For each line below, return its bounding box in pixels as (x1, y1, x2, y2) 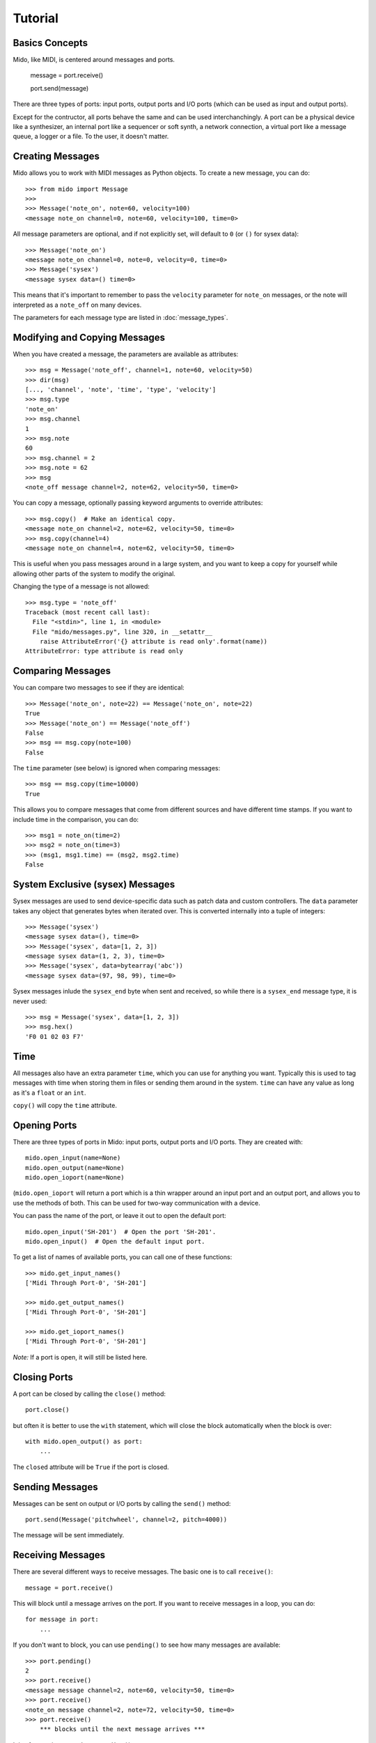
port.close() (25, 1406, 70, 1414)
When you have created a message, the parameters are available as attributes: (13, 349, 239, 358)
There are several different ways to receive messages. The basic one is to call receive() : (13, 1567, 273, 1576)
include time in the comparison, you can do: (13, 815, 139, 823)
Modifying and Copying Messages (13, 331, 166, 343)
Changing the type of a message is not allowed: (13, 582, 150, 591)
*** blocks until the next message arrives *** (39, 1726, 205, 1733)
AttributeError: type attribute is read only (25, 647, 184, 655)
